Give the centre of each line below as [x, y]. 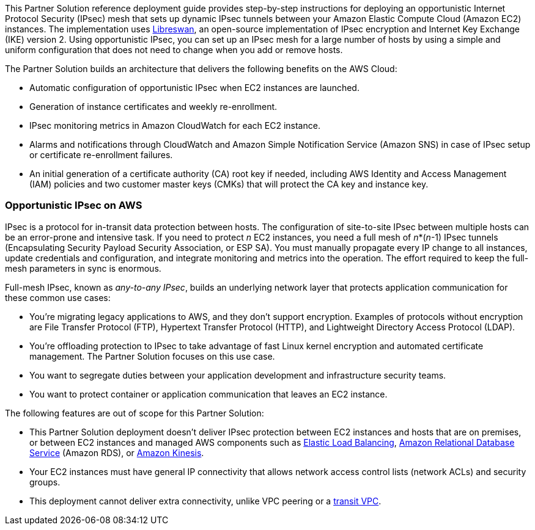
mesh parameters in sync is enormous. [83, 268]
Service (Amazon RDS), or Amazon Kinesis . [117, 452]
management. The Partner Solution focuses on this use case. [152, 356]
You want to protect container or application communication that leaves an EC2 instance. [208, 394]
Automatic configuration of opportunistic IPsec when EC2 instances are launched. [194, 88]
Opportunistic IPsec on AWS [74, 205]
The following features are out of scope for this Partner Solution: [135, 413]
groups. [45, 482]
